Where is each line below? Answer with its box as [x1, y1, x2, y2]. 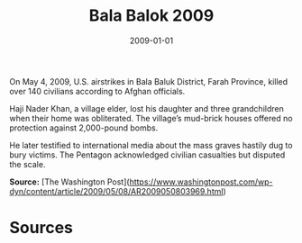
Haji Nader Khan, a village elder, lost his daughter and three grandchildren [9, 103, 284, 113]
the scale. [9, 158, 46, 169]
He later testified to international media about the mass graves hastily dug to [9, 139, 293, 150]
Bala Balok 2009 [88, 5, 215, 26]
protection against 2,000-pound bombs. [9, 122, 159, 133]
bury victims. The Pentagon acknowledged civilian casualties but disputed [9, 149, 286, 160]
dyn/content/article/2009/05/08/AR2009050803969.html [9, 185, 224, 196]
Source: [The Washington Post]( [9, 176, 130, 187]
